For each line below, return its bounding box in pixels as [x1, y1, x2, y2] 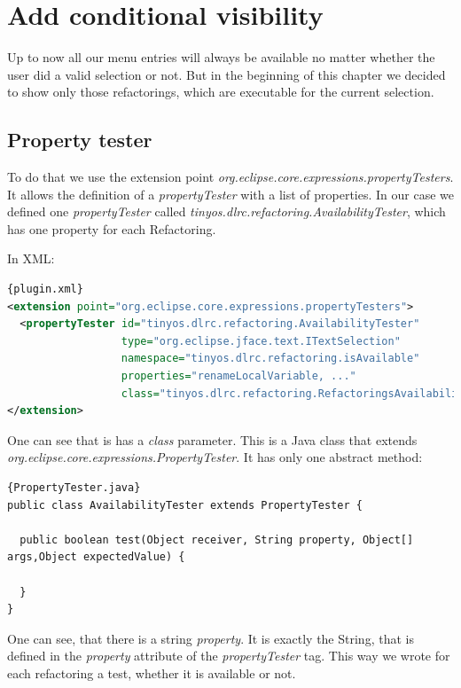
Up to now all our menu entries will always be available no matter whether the [7, 48, 435, 66]
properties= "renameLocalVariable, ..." [121, 370, 356, 383]
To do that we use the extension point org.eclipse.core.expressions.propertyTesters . [7, 168, 454, 186]
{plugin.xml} [7, 283, 83, 296]
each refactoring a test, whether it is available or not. [7, 663, 296, 682]
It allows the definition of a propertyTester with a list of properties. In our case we [7, 184, 454, 203]
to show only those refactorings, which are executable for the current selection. [7, 82, 434, 101]
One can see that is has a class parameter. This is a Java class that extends [7, 430, 418, 449]
